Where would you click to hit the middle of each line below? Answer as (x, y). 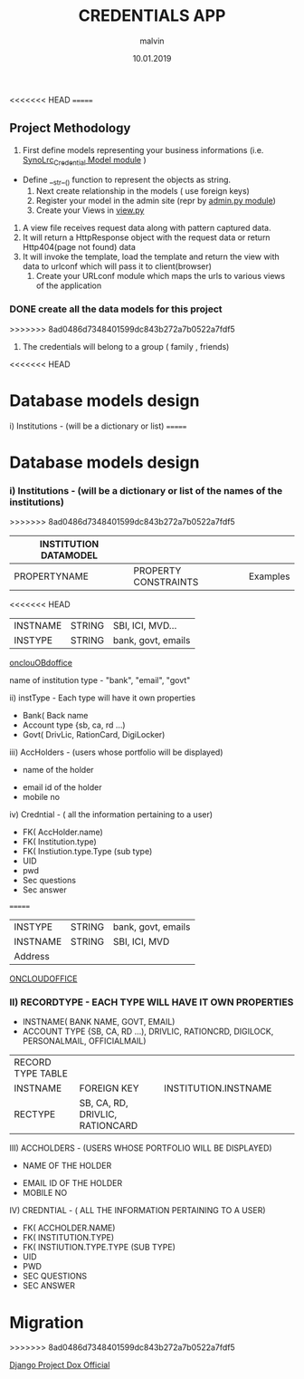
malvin (152, 41)
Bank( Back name (55, 716)
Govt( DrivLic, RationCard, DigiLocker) (94, 735)
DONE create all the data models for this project (116, 309)
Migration (47, 1322)
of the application (69, 285)
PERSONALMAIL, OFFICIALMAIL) (84, 1041)
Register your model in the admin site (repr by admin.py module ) (156, 201)
